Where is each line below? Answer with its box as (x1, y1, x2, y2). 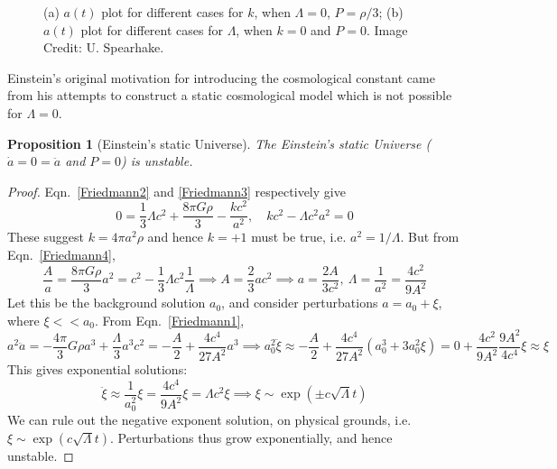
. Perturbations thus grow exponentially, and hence (109, 428, 393, 446)
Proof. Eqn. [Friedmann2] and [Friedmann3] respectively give (7, 181, 346, 200)
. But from (400, 227, 460, 246)
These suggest (7, 227, 84, 246)
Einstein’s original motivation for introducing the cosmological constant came (7, 68, 435, 87)
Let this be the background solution (7, 293, 206, 312)
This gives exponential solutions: (7, 360, 188, 379)
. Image (366, 20, 408, 39)
